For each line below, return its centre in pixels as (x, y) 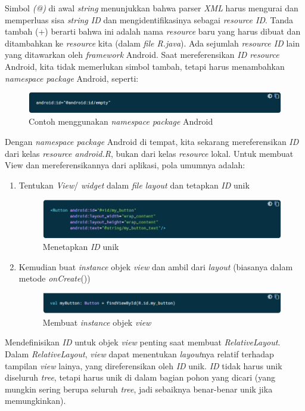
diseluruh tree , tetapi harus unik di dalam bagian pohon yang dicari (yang (140, 377)
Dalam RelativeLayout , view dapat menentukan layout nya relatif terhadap (139, 354)
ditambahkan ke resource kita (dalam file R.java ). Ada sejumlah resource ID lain (152, 43)
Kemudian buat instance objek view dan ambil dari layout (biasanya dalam (156, 266)
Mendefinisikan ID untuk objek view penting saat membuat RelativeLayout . (143, 342)
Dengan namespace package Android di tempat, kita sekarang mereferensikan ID (152, 142)
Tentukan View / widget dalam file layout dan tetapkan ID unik (134, 185)
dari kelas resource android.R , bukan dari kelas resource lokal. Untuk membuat (149, 153)
